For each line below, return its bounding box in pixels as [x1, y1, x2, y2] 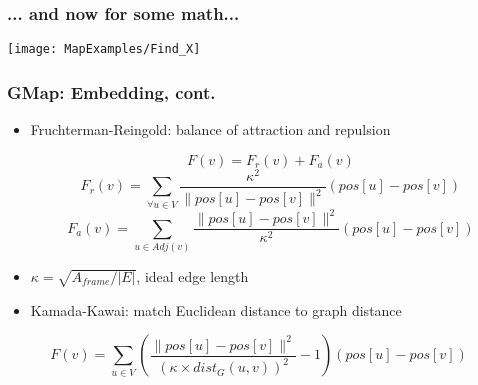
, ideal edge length [136, 265, 249, 286]
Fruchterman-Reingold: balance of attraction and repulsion [30, 119, 391, 140]
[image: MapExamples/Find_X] [7, 42, 201, 57]
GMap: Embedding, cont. [7, 79, 216, 104]
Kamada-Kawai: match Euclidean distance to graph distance [30, 299, 402, 320]
